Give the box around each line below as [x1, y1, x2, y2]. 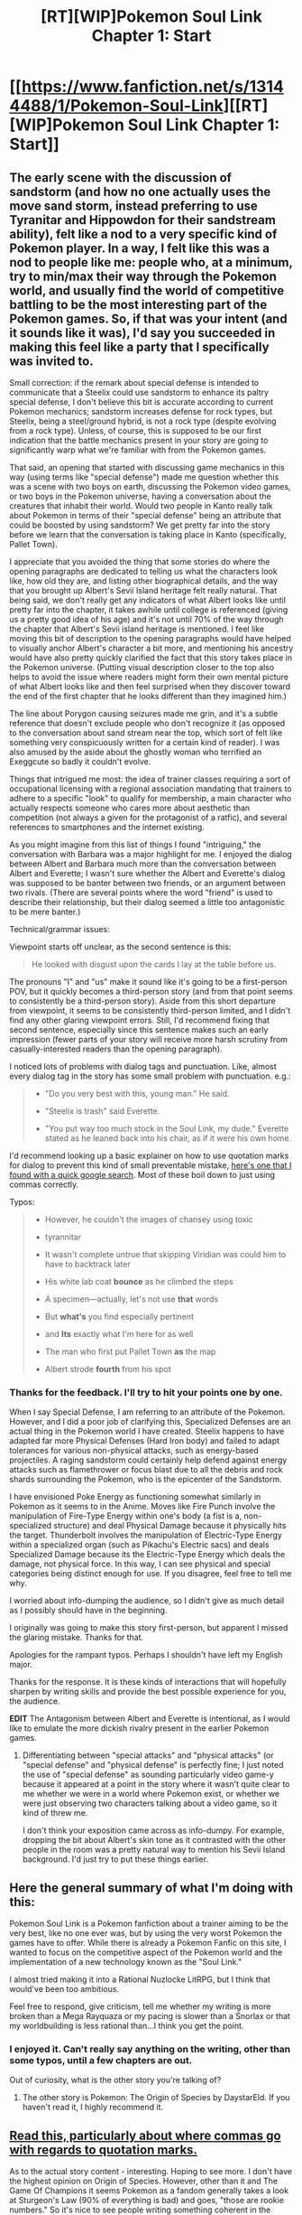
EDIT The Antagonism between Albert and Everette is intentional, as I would [9, 1714, 290, 1724]
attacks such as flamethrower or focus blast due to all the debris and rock [9, 1464, 284, 1475]
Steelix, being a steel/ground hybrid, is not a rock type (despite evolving [9, 416, 277, 426]
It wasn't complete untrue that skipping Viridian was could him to [44, 1249, 287, 1259]
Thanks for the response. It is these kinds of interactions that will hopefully [9, 1677, 287, 1687]
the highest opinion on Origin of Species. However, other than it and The [9, 2175, 278, 2187]
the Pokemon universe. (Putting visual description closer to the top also [9, 662, 275, 672]
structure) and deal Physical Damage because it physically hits [53, 1520, 287, 1531]
